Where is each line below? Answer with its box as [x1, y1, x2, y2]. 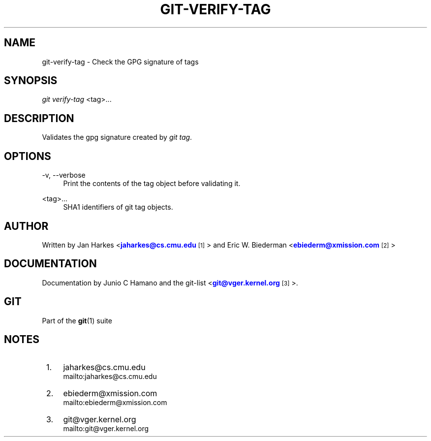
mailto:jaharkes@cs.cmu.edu [63, 372, 157, 380]
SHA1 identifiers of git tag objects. [63, 203, 173, 212]
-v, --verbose [42, 171, 86, 180]
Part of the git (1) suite [42, 316, 112, 325]
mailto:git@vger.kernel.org [63, 424, 149, 433]
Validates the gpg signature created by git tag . [42, 133, 192, 142]
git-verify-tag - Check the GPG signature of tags [42, 57, 199, 66]
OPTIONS [4, 150, 51, 162]
